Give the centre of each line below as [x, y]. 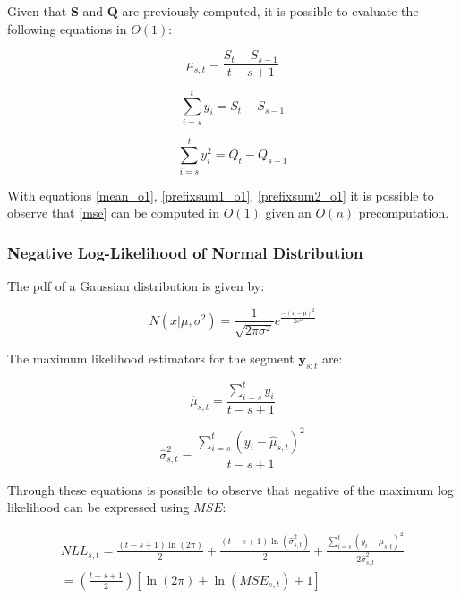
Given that [37, 11]
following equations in [67, 28]
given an [288, 213]
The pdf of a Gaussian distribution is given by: [136, 285]
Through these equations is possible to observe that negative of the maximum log [230, 489]
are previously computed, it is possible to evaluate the [270, 11]
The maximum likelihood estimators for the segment [151, 358]
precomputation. [404, 213]
